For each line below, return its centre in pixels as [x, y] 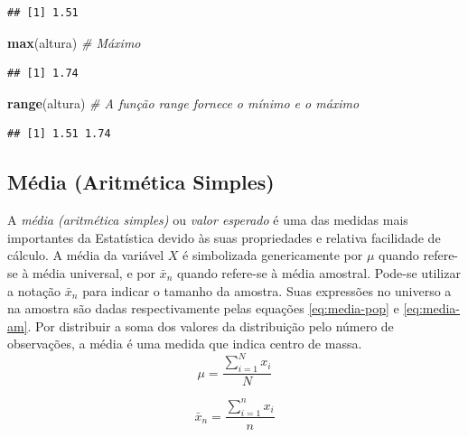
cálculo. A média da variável [86, 255]
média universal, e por [94, 272]
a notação [34, 290]
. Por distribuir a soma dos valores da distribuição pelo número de [211, 325]
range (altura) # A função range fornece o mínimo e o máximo [183, 102]
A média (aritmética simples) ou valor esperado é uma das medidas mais [208, 220]
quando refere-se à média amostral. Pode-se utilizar [318, 272]
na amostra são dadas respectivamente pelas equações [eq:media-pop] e [203, 308]
